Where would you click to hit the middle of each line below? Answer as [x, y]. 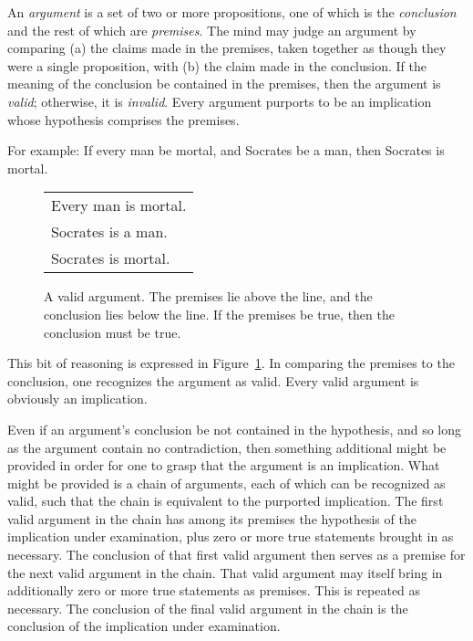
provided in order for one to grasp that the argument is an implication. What [224, 465]
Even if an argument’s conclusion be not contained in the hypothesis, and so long [235, 429]
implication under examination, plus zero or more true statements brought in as [231, 536]
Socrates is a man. [109, 232]
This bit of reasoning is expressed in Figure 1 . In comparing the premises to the [231, 363]
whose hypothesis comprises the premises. [123, 119]
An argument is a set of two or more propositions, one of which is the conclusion [232, 12]
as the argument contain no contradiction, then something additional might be [227, 447]
